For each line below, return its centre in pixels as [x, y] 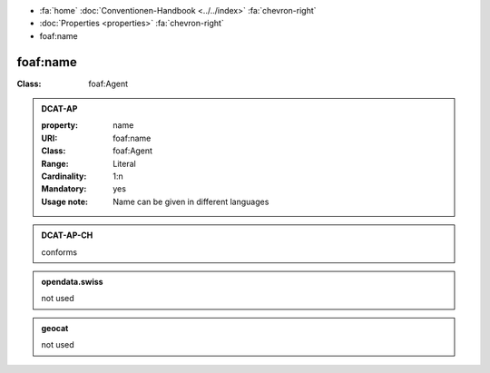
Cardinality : [64, 176]
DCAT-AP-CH [67, 235]
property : [60, 125]
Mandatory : [64, 189]
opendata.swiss [72, 281]
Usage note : [65, 201]
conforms [59, 252]
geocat [55, 328]
